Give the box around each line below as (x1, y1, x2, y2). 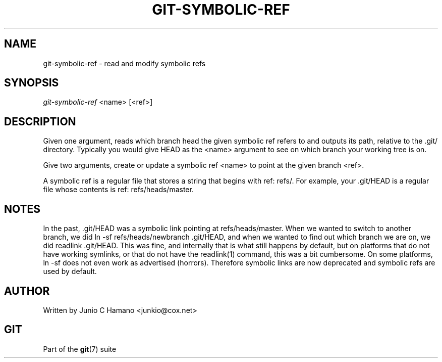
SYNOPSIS (4, 76, 59, 89)
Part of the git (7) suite (43, 344, 117, 353)
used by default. (43, 267, 97, 276)
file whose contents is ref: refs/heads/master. (43, 185, 194, 194)
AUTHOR (4, 284, 50, 297)
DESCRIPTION (4, 115, 76, 128)
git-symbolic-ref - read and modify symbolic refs (43, 59, 206, 68)
